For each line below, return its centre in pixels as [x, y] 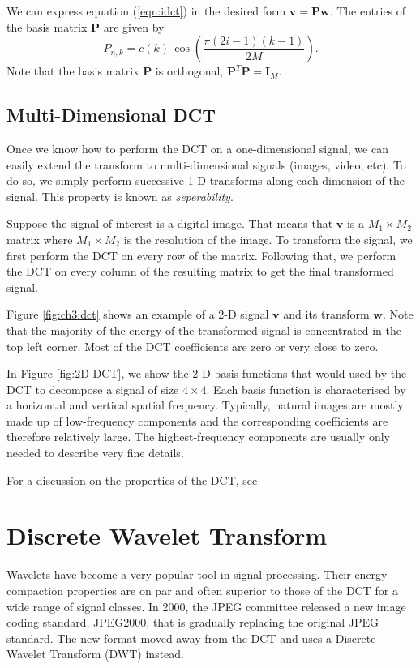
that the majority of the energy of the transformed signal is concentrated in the [204, 330]
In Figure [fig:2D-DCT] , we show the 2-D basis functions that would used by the [207, 373]
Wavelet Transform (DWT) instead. [95, 654]
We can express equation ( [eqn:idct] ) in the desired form [146, 11]
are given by [134, 26]
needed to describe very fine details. [95, 453]
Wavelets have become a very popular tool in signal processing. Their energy [197, 574]
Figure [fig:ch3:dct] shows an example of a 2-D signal [138, 314]
